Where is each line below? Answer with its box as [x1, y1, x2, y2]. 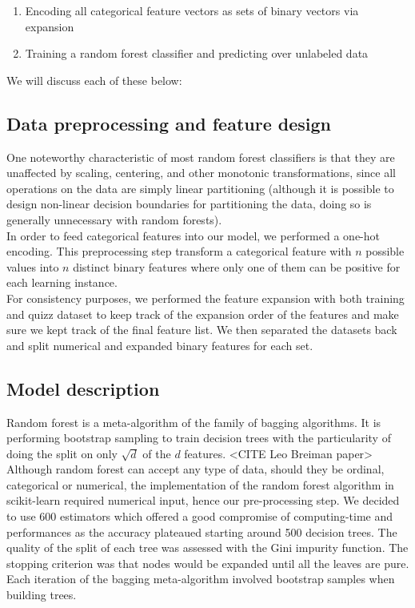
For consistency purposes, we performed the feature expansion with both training [6, 289, 405, 306]
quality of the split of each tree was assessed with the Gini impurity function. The [6, 539, 409, 556]
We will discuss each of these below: [6, 71, 182, 88]
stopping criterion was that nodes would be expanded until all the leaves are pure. [6, 554, 409, 571]
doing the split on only [6, 445, 118, 461]
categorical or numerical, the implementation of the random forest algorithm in [6, 476, 394, 493]
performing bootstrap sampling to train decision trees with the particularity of [6, 429, 391, 446]
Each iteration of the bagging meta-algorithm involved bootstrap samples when [6, 570, 395, 587]
